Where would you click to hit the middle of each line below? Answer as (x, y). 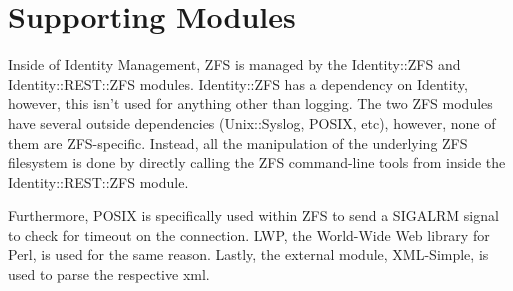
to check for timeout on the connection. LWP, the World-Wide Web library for (249, 234)
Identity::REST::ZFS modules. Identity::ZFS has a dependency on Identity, (238, 83)
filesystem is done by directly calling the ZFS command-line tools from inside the (257, 162)
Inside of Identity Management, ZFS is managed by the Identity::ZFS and (234, 64)
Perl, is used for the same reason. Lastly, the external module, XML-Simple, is (248, 254)
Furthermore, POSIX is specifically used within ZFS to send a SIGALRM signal (253, 215)
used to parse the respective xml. (109, 274)
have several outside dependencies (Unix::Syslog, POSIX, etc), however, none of (252, 122)
